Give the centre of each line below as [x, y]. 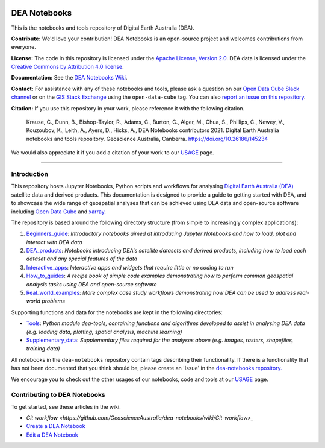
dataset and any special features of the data [82, 259]
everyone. [23, 47]
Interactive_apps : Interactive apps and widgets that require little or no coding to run [130, 267]
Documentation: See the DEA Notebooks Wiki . [69, 78]
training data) [43, 349]
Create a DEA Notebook [56, 426]
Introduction [29, 174]
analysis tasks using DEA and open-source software [91, 284]
